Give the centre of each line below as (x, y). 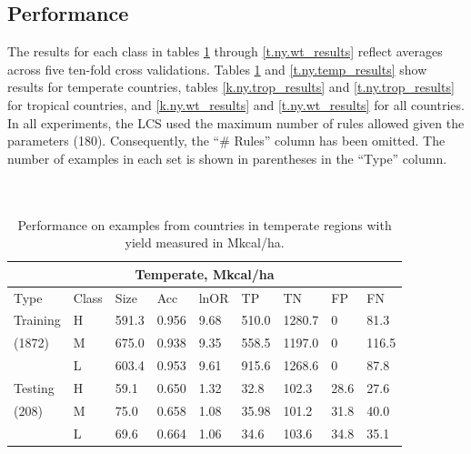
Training (37, 320)
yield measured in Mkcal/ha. (205, 242)
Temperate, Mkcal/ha (205, 273)
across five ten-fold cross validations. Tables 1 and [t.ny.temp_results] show (217, 69)
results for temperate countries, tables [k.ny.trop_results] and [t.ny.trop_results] (231, 87)
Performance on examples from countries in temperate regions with (205, 224)
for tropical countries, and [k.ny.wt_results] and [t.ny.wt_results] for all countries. (236, 104)
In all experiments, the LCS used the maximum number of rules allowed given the (236, 122)
